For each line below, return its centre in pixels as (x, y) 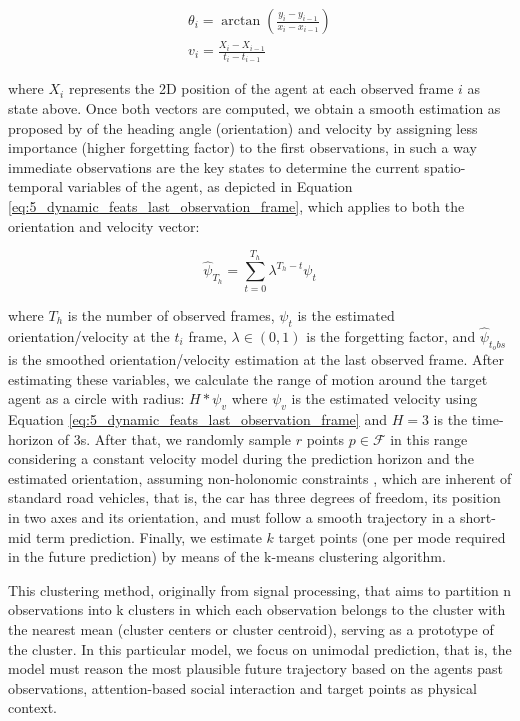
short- (477, 516)
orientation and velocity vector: (104, 225)
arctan (241, 21)
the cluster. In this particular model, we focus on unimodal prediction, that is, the (260, 648)
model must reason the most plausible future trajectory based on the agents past (255, 668)
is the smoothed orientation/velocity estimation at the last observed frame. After (256, 358)
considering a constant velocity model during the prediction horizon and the (241, 458)
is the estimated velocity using (384, 398)
